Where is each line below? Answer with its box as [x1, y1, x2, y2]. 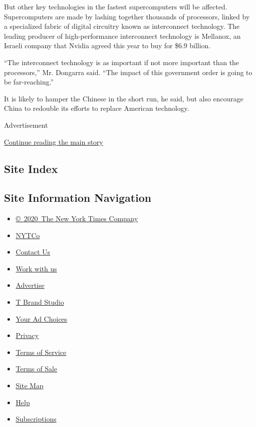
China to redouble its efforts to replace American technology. [4, 103, 190, 113]
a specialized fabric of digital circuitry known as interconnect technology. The [4, 21, 240, 31]
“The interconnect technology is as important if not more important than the [4, 57, 239, 67]
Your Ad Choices [15, 313, 67, 324]
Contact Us [15, 247, 51, 257]
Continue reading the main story [4, 136, 103, 147]
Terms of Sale [15, 363, 58, 374]
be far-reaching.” [4, 77, 54, 87]
